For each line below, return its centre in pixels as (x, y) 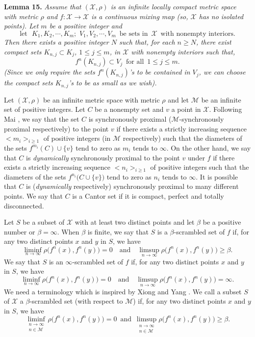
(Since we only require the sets (50, 72)
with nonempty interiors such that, (183, 51)
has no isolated (221, 16)
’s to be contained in (160, 72)
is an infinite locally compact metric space (173, 6)
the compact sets (28, 83)
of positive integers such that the (200, 167)
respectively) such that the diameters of (182, 138)
